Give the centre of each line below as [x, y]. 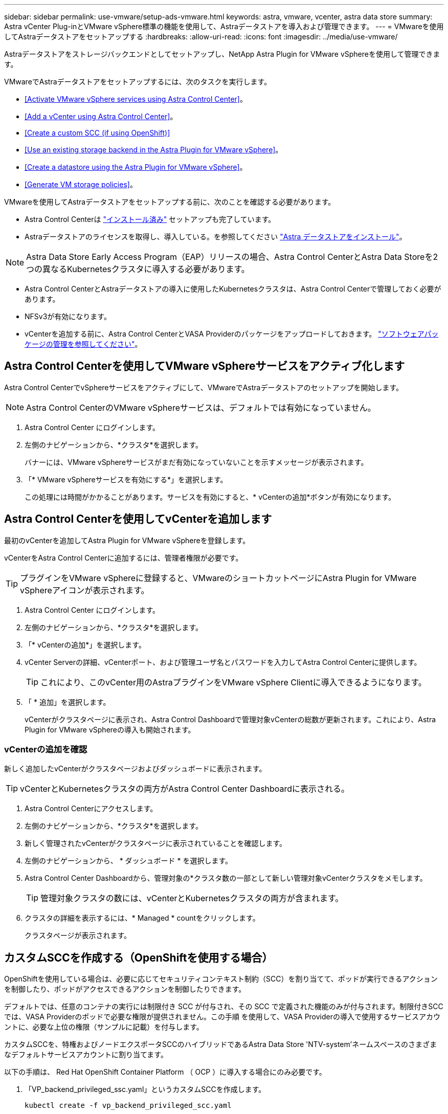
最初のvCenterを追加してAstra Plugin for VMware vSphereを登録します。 [127, 540]
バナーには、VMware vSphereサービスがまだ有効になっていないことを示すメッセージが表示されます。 [196, 462]
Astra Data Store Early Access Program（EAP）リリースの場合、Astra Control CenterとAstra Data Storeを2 [232, 257]
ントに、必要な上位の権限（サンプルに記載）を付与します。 [104, 1027]
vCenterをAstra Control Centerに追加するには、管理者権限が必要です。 [124, 558]
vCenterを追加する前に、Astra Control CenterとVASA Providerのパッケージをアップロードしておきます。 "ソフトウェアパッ [232, 334]
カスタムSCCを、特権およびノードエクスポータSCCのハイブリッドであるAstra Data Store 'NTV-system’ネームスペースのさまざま [221, 1044]
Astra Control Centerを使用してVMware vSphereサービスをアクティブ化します [205, 366]
